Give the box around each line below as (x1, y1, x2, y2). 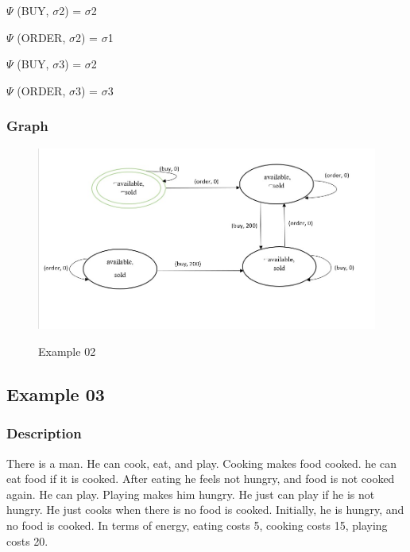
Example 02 (38, 343, 96, 360)
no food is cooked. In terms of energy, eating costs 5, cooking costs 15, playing (6, 517, 388, 534)
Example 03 (6, 382, 105, 407)
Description (6, 423, 82, 443)
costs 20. (6, 532, 48, 549)
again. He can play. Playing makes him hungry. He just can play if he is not (6, 485, 375, 502)
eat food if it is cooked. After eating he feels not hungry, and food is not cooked (6, 470, 395, 487)
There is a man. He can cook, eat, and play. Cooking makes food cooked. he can (6, 454, 396, 471)
